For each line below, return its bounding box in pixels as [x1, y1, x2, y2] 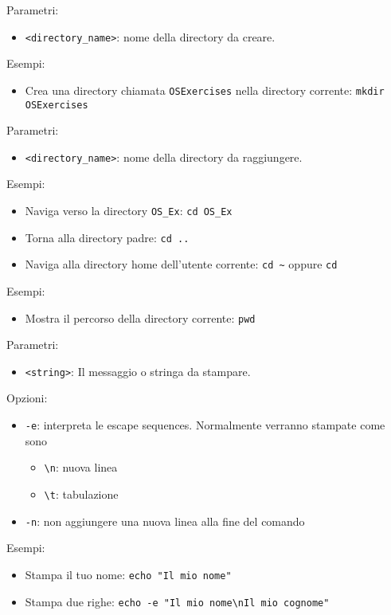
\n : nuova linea [44, 459, 118, 476]
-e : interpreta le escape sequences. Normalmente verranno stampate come [25, 417, 385, 433]
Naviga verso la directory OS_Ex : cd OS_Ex [25, 202, 233, 218]
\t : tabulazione [44, 485, 119, 502]
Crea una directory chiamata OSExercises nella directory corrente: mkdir [25, 81, 385, 98]
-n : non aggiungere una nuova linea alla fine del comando [25, 512, 305, 529]
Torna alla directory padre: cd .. [25, 229, 190, 245]
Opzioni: [6, 390, 48, 406]
